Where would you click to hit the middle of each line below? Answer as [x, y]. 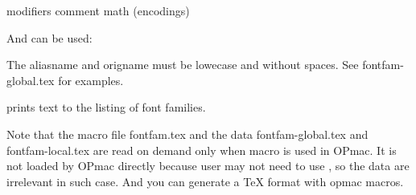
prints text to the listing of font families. [106, 107]
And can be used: [49, 37]
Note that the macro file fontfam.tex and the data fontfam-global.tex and [187, 134]
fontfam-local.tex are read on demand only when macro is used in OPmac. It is [202, 150]
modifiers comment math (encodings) [98, 10]
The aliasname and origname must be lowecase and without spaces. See [183, 65]
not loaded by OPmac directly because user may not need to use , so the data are [208, 166]
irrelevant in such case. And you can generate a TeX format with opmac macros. [205, 181]
